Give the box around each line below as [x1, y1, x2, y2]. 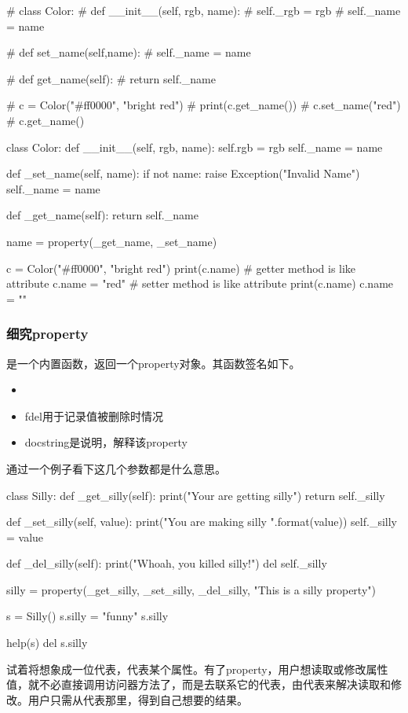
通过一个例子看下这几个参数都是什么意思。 [6, 460, 226, 476]
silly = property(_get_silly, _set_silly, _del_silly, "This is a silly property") [6, 581, 376, 597]
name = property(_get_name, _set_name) [6, 233, 217, 249]
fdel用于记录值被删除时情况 [24, 407, 163, 424]
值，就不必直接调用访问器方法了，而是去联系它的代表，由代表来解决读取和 [6, 676, 391, 693]
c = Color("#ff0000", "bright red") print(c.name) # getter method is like [6, 259, 356, 276]
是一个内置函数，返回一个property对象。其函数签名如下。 [6, 355, 301, 371]
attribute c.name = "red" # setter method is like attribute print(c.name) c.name [6, 275, 394, 292]
